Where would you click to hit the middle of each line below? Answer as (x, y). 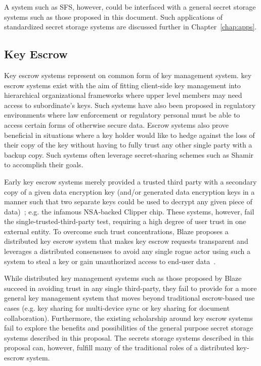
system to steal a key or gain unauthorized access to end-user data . (110, 261)
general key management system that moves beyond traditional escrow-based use (129, 298)
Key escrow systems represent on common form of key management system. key (128, 75)
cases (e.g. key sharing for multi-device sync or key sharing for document (117, 308)
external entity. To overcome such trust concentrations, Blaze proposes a (116, 231)
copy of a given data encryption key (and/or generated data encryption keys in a (129, 191)
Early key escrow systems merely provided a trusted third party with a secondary (130, 181)
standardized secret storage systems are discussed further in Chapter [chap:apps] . (130, 27)
